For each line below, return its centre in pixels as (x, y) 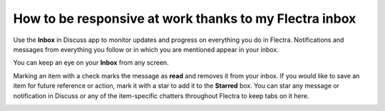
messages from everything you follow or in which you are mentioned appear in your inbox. (146, 49)
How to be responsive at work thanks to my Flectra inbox (185, 18)
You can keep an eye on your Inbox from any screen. (91, 63)
